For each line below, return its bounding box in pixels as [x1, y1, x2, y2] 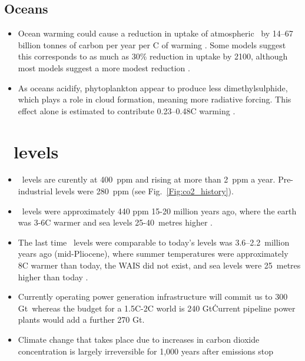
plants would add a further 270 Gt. [18, 313, 145, 326]
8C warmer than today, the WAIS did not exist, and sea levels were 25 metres [18, 259, 301, 271]
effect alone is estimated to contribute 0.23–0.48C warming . [18, 104, 236, 117]
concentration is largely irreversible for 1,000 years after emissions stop [18, 345, 274, 357]
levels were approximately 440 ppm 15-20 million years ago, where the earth [22, 204, 297, 217]
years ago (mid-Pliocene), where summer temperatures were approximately [18, 247, 289, 260]
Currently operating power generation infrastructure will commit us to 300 [18, 290, 288, 303]
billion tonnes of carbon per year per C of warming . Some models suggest [18, 38, 286, 51]
